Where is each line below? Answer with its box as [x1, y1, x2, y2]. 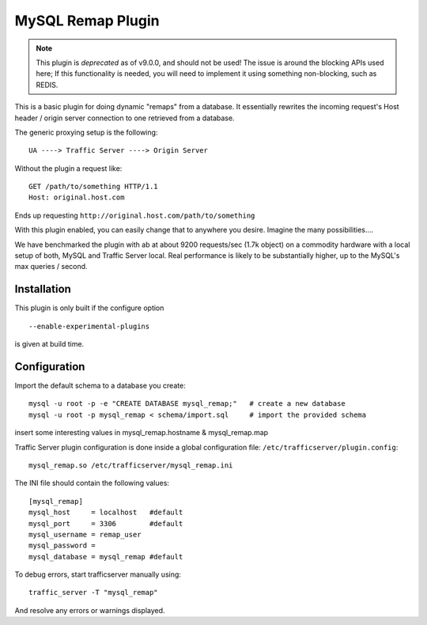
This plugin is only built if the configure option [14, 303, 164, 312]
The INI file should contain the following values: [14, 479, 170, 488]
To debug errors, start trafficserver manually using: [14, 570, 182, 579]
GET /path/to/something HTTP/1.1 [28, 182, 158, 191]
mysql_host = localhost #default [28, 508, 183, 517]
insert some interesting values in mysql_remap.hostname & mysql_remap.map [14, 428, 269, 437]
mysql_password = [28, 541, 96, 550]
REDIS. [36, 80, 59, 89]
